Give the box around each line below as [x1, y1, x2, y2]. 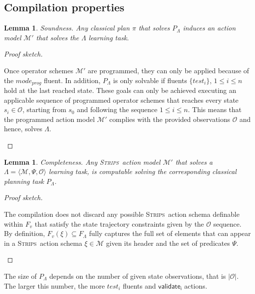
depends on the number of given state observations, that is [49, 270, 226, 281]
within [4, 218, 23, 229]
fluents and [122, 280, 156, 291]
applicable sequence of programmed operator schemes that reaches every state [4, 94, 239, 105]
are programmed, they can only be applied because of [87, 65, 249, 75]
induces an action [183, 23, 236, 33]
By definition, [4, 228, 45, 238]
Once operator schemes [4, 65, 73, 75]
